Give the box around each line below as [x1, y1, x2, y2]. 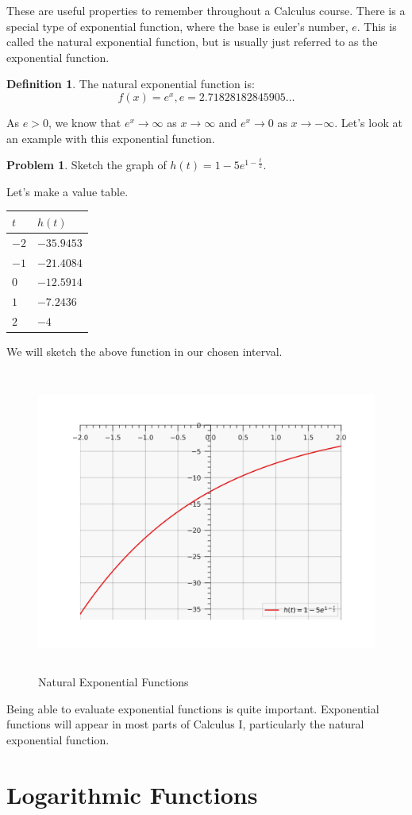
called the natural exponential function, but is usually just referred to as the [6, 33, 378, 50]
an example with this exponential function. [6, 129, 215, 146]
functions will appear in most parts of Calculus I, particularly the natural [6, 716, 364, 732]
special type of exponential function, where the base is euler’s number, [6, 17, 348, 34]
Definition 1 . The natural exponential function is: [6, 75, 255, 92]
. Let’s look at [334, 114, 403, 130]
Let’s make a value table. [6, 183, 129, 199]
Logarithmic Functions [6, 778, 258, 810]
